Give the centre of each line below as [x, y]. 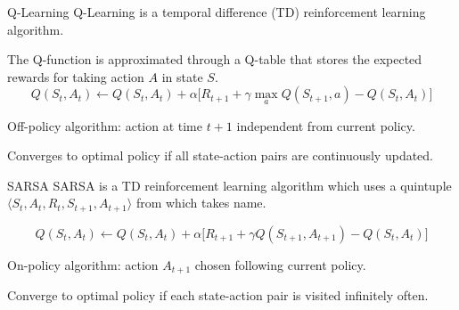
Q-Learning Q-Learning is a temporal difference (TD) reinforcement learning [217, 12]
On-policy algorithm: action [83, 264]
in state [182, 76]
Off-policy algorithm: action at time [105, 125]
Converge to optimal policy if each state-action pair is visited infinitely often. [218, 295]
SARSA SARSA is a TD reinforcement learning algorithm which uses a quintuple [229, 185]
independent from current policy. [326, 125]
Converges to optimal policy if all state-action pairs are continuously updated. [221, 155]
